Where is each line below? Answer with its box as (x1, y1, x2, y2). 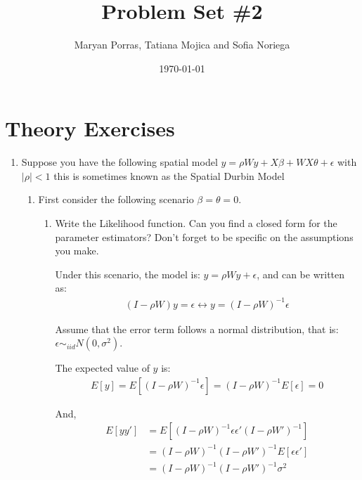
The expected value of (55, 361, 150, 375)
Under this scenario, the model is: (55, 266, 200, 281)
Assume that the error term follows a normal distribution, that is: (55, 321, 339, 336)
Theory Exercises (5, 114, 175, 143)
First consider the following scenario (38, 192, 194, 207)
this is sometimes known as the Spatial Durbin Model (53, 168, 285, 183)
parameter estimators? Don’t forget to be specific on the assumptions (55, 229, 354, 244)
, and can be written (257, 266, 345, 281)
